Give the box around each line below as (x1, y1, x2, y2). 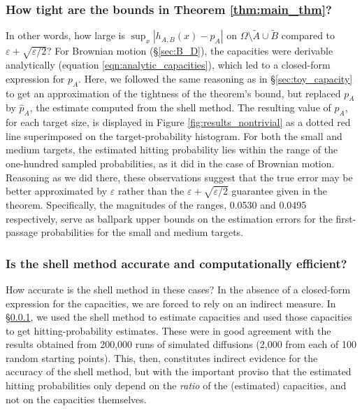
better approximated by (6, 183, 108, 198)
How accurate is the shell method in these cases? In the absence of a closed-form (6, 281, 351, 296)
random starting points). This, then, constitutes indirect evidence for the (6, 350, 318, 365)
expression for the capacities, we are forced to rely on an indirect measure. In (6, 295, 336, 310)
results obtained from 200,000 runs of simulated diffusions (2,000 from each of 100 (6, 337, 356, 351)
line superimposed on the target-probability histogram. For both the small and (6, 128, 342, 143)
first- (335, 211, 356, 225)
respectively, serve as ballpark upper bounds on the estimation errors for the (6, 211, 333, 225)
